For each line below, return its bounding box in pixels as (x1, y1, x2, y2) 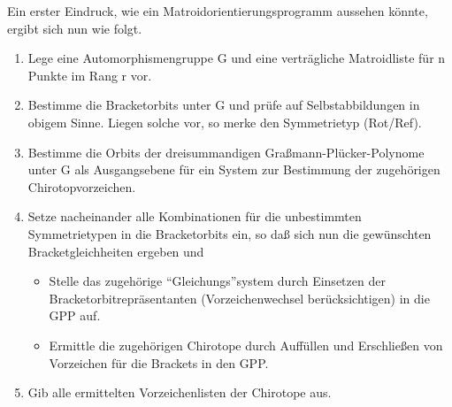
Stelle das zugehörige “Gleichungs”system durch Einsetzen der (49, 272, 386, 290)
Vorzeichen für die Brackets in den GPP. (49, 353, 269, 372)
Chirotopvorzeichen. (27, 177, 136, 196)
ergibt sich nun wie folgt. (7, 19, 142, 37)
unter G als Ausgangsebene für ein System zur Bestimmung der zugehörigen (27, 160, 441, 179)
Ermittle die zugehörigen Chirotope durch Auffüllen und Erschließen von (49, 335, 443, 354)
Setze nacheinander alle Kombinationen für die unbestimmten (27, 207, 362, 226)
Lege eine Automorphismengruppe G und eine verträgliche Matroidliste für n (27, 49, 446, 67)
